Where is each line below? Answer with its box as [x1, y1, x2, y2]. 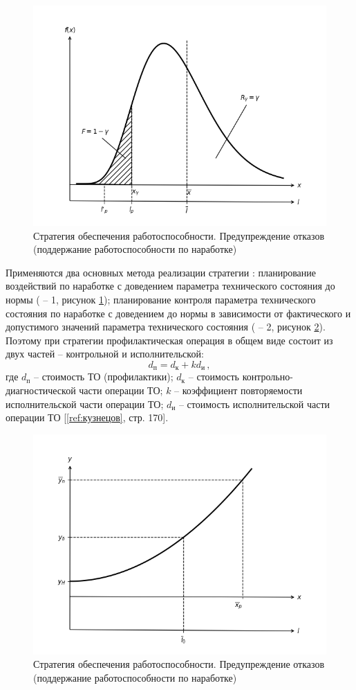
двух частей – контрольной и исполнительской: [6, 346, 204, 361]
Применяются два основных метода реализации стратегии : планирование [6, 265, 316, 279]
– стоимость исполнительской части [178, 396, 330, 411]
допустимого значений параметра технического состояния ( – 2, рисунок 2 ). [6, 319, 326, 334]
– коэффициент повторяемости [174, 382, 303, 397]
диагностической [6, 382, 76, 397]
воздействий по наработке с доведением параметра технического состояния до [6, 278, 335, 293]
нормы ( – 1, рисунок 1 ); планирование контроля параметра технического [6, 292, 316, 306]
